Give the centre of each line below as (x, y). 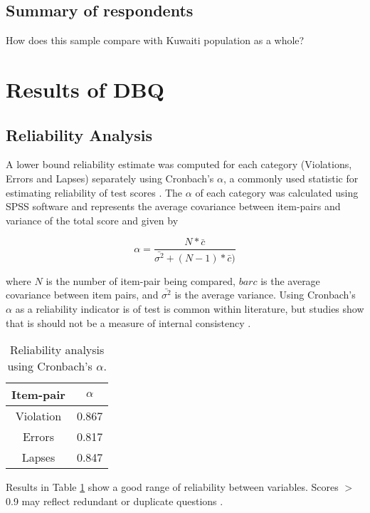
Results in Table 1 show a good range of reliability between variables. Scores (172, 487)
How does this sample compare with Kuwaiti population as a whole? (155, 40)
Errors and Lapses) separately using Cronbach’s (110, 178)
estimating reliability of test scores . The (94, 192)
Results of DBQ (85, 89)
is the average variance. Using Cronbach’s (265, 295)
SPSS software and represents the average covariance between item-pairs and (173, 206)
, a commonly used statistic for (291, 178)
